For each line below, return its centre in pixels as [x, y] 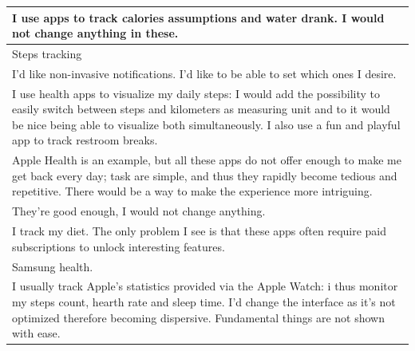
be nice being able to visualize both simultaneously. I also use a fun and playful [206, 124]
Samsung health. [53, 266]
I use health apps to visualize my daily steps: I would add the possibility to [196, 93]
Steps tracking [47, 53]
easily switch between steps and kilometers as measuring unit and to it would [201, 109]
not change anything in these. [95, 33]
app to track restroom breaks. [85, 140]
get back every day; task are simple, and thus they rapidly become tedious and [205, 175]
